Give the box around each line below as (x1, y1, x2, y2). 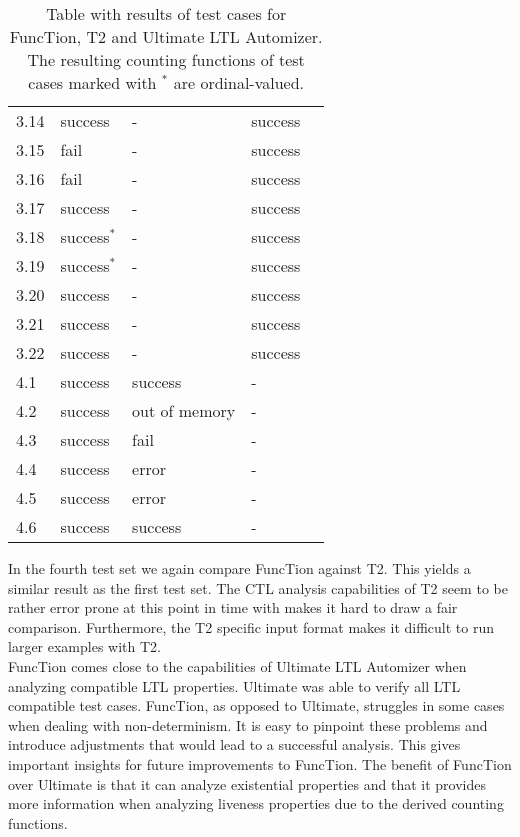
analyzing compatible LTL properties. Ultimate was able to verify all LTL (8, 675, 461, 696)
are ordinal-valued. (173, 71, 305, 94)
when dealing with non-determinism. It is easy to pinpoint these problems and (8, 714, 488, 735)
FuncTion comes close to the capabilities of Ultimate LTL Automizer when (8, 655, 467, 676)
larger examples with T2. (8, 636, 161, 657)
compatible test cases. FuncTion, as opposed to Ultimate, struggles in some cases (8, 695, 505, 716)
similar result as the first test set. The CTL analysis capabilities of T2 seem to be (8, 577, 508, 598)
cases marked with (28, 71, 157, 94)
